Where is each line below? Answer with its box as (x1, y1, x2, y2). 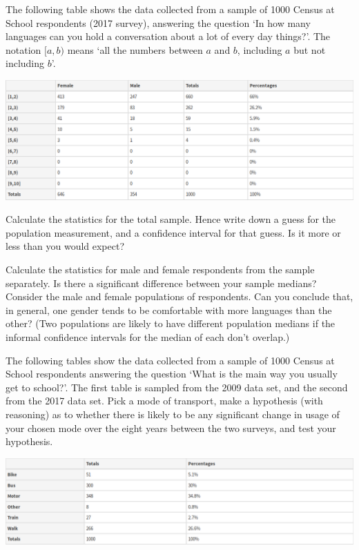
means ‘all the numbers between (67, 42, 203, 57)
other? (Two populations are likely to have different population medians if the (6, 316, 336, 331)
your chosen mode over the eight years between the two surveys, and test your (6, 420, 336, 435)
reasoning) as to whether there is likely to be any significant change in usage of (6, 407, 340, 422)
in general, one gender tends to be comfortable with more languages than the (6, 302, 332, 317)
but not (293, 42, 326, 57)
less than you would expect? (6, 239, 125, 253)
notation (6, 42, 41, 57)
